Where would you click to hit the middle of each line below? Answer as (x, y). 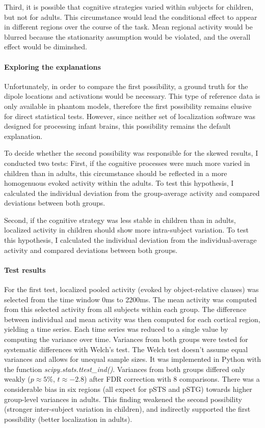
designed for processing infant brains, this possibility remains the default (117, 126)
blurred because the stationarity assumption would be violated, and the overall (127, 36)
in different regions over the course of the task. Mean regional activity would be (128, 27)
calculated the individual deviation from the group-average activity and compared (132, 193)
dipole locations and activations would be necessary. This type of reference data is (132, 96)
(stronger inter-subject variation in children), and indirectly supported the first (127, 409)
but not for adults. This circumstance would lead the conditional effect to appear (131, 17)
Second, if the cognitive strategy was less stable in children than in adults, (120, 220)
